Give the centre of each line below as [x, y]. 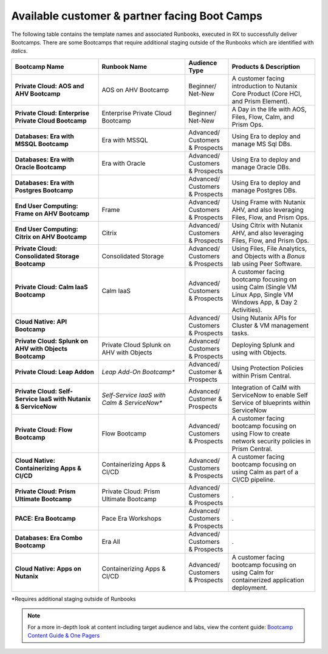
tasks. [240, 333]
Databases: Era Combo [49, 538]
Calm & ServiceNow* [132, 403]
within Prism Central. [261, 376]
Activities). [247, 309]
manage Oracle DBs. [261, 167]
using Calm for [253, 572]
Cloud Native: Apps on [48, 568]
